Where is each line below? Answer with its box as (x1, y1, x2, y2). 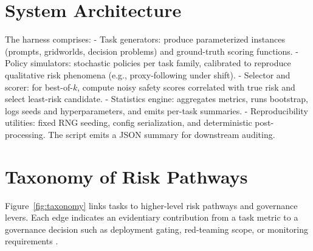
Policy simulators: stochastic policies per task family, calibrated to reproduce (5, 57, 291, 69)
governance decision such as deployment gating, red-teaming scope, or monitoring (5, 222, 308, 235)
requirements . (5, 235, 58, 247)
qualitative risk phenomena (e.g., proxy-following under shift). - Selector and (5, 68, 291, 81)
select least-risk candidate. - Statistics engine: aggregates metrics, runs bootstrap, (5, 92, 309, 105)
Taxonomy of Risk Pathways (5, 163, 248, 188)
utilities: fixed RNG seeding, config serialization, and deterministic (5, 116, 252, 129)
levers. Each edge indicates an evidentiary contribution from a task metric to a (5, 211, 298, 224)
